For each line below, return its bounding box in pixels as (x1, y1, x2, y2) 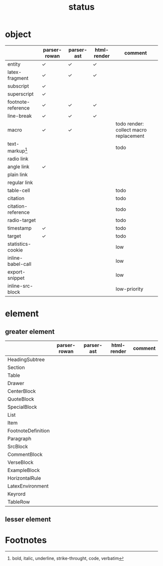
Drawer (7, 380, 24, 387)
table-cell (7, 187, 30, 194)
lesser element (5, 515, 51, 523)
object (5, 29, 32, 40)
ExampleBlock (7, 467, 40, 474)
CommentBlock (7, 451, 43, 458)
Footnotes (5, 534, 47, 546)
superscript (7, 91, 34, 97)
